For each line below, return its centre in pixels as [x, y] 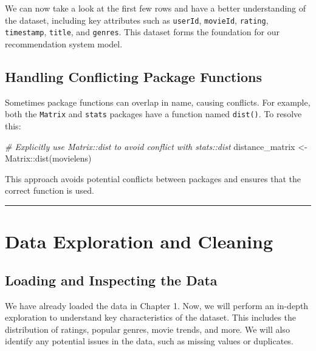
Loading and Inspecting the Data [111, 280]
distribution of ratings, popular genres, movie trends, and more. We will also [147, 329]
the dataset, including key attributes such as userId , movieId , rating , [137, 20]
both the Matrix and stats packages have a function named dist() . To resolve [153, 114]
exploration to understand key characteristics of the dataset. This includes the [150, 317]
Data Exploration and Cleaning [139, 241]
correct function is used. [50, 190]
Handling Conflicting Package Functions [134, 76]
